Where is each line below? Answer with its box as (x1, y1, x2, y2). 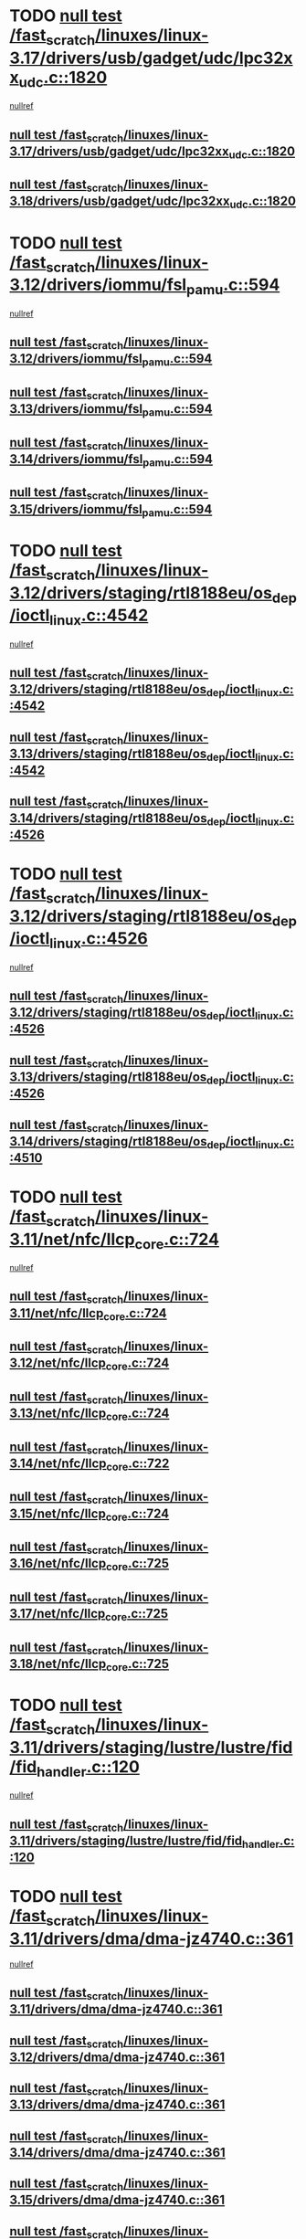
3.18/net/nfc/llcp (9, 1655, 107, 1672)
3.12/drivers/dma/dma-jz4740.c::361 (9, 2049, 226, 2065)
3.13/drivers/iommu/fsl (9, 401, 143, 417)
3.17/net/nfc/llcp (9, 1606, 106, 1621)
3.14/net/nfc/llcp (9, 1455, 107, 1471)
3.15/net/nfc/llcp (9, 1505, 107, 1521)
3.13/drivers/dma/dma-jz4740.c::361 (9, 2097, 226, 2113)
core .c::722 (106, 1455, 170, 1473)
